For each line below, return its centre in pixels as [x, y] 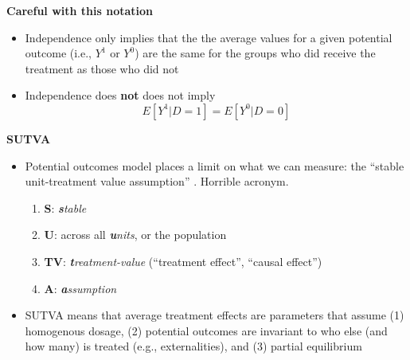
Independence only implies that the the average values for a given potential [209, 37]
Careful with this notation [80, 10]
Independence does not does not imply [120, 95]
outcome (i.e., [59, 53]
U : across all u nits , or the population [135, 235]
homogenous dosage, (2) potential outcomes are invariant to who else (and [206, 330]
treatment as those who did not [102, 68]
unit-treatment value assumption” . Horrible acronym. [157, 181]
